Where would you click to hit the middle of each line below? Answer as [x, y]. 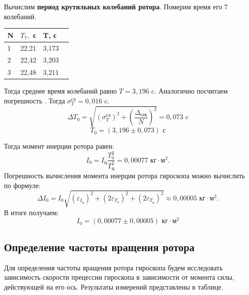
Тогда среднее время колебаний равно [61, 91]
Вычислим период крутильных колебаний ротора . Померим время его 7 [116, 6]
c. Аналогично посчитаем [189, 91]
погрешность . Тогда [34, 100]
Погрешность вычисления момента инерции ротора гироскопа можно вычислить [124, 175]
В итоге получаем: [31, 212]
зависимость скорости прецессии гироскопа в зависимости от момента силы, [119, 277]
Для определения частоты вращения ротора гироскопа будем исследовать [113, 267]
